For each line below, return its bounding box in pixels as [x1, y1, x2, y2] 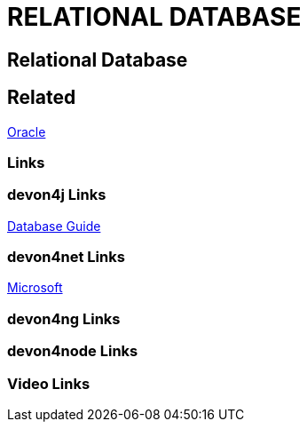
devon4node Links [7, 342, 138, 361]
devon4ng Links [7, 309, 121, 328]
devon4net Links [7, 248, 125, 266]
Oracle [7, 123, 46, 139]
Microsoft [7, 280, 63, 296]
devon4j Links [7, 186, 106, 204]
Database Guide [7, 218, 101, 234]
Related [7, 86, 76, 109]
